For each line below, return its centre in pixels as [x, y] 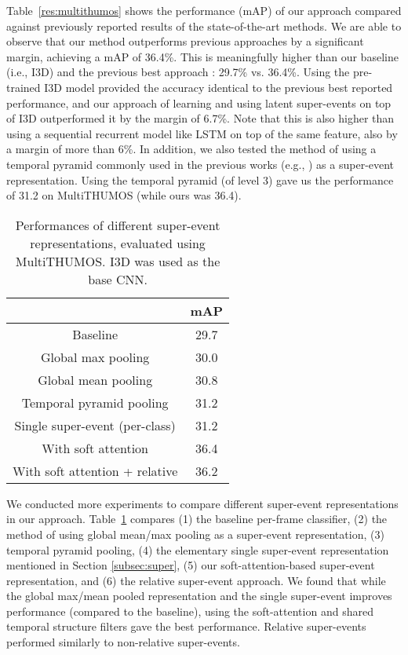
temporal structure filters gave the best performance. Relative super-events [186, 626]
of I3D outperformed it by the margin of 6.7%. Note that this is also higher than [200, 118]
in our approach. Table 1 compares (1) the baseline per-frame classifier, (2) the [197, 519]
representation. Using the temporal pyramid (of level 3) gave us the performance [200, 179]
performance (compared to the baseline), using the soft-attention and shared [190, 611]
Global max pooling [95, 357]
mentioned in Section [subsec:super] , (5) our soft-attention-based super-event [191, 565]
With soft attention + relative [95, 470]
